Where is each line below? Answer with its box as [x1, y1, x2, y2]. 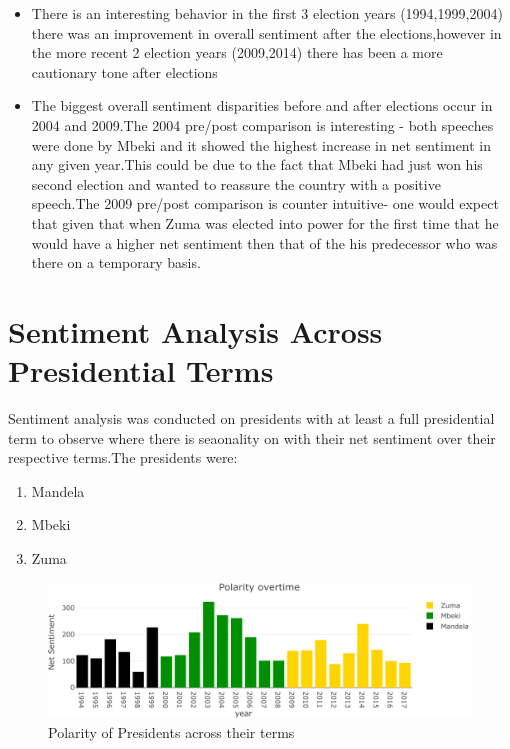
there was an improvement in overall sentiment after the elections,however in [31, 22, 502, 43]
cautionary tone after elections [31, 61, 218, 82]
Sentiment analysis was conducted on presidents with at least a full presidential [8, 408, 495, 429]
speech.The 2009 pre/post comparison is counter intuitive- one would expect [31, 193, 499, 214]
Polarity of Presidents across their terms [48, 722, 295, 742]
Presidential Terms [8, 350, 274, 391]
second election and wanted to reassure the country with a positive [31, 173, 441, 194]
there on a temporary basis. [31, 252, 201, 273]
